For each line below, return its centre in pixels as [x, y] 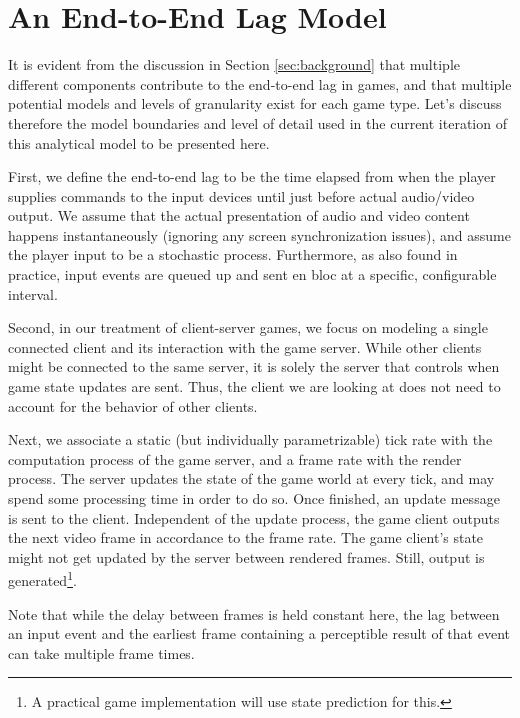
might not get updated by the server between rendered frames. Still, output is [246, 556]
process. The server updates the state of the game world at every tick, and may [251, 478]
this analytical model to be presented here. [139, 142]
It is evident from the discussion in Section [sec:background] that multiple [234, 64]
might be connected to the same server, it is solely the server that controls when [254, 366]
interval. [33, 293]
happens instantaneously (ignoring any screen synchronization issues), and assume [259, 234]
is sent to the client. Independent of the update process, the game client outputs [254, 517]
